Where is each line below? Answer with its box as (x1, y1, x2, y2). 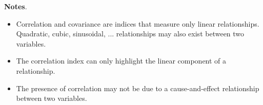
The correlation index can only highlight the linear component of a (16, 55, 227, 66)
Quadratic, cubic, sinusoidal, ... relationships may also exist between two (16, 28, 245, 39)
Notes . (4, 1, 27, 11)
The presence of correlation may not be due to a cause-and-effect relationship (16, 82, 259, 93)
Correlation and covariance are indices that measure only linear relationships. (16, 18, 259, 29)
